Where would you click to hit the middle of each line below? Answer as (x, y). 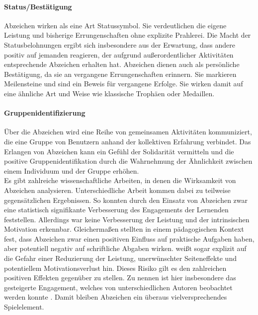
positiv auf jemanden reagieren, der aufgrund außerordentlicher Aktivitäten (119, 54)
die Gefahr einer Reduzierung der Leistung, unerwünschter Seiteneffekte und (120, 258)
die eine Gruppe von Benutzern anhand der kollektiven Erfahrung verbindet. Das (128, 141)
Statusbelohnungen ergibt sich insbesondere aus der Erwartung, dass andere (120, 44)
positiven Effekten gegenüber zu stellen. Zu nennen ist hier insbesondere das (120, 278)
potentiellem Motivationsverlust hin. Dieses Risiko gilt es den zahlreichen (115, 268)
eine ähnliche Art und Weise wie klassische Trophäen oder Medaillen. (109, 93)
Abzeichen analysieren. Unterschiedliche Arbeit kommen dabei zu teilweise (117, 190)
